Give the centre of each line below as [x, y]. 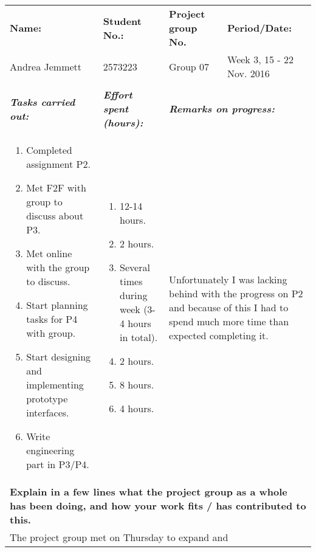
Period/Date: [260, 28]
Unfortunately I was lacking [228, 279]
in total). [139, 337]
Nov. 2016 [249, 73]
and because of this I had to [229, 307]
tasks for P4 [52, 319]
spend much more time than [229, 321]
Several [135, 267]
